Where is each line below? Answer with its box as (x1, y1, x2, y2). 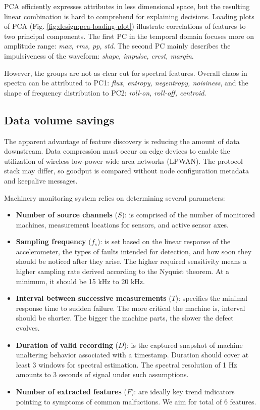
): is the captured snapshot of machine (124, 339, 243, 350)
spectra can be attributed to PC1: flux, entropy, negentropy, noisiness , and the (4, 77, 248, 88)
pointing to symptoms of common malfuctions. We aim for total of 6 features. (16, 396, 256, 406)
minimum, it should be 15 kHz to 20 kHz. (16, 276, 145, 286)
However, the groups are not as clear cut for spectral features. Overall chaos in (4, 67, 247, 78)
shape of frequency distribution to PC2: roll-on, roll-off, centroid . (4, 87, 206, 98)
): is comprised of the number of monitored (122, 209, 255, 220)
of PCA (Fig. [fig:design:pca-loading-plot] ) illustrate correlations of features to (4, 21, 246, 31)
